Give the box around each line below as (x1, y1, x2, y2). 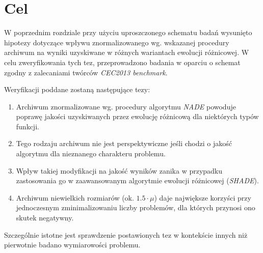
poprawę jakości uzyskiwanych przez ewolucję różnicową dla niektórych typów (16, 111, 259, 122)
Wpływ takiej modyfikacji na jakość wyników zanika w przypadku (16, 165, 223, 176)
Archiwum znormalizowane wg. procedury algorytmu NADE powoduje (16, 101, 236, 111)
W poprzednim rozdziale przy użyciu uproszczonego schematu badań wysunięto (4, 27, 252, 38)
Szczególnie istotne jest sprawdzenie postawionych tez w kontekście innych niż (4, 229, 248, 240)
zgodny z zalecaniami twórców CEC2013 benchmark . (4, 67, 168, 77)
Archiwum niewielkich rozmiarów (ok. (16, 192, 134, 203)
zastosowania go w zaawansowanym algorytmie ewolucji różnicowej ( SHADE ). (16, 175, 259, 186)
